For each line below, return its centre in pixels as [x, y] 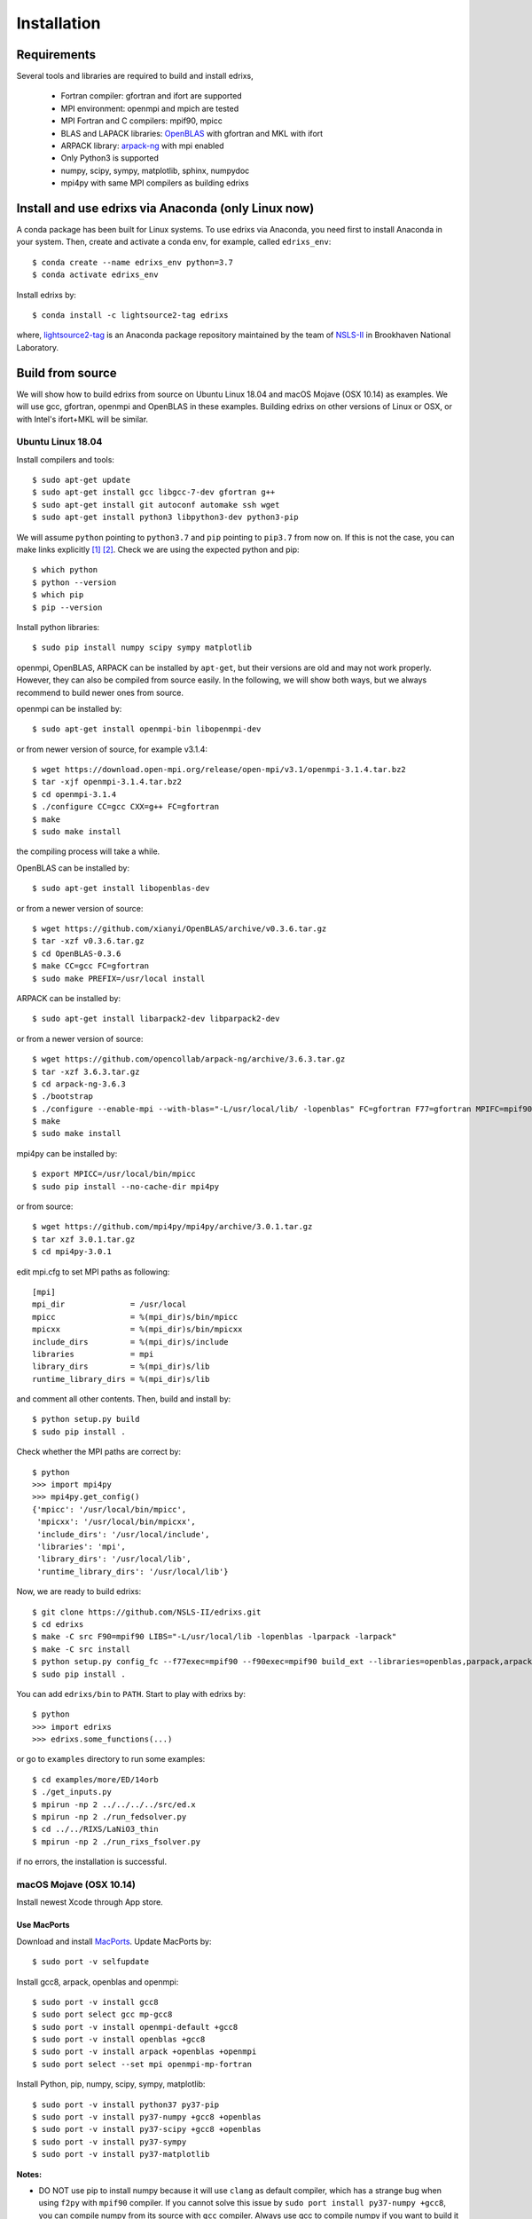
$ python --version [74, 582]
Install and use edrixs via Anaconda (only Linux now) [165, 208]
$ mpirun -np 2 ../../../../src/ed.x [114, 1804]
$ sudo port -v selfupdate [91, 1962]
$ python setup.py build [86, 1419]
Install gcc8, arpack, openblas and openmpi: [98, 1982]
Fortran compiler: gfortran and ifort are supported [152, 96]
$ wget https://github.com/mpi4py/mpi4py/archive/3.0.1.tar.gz [172, 1227]
